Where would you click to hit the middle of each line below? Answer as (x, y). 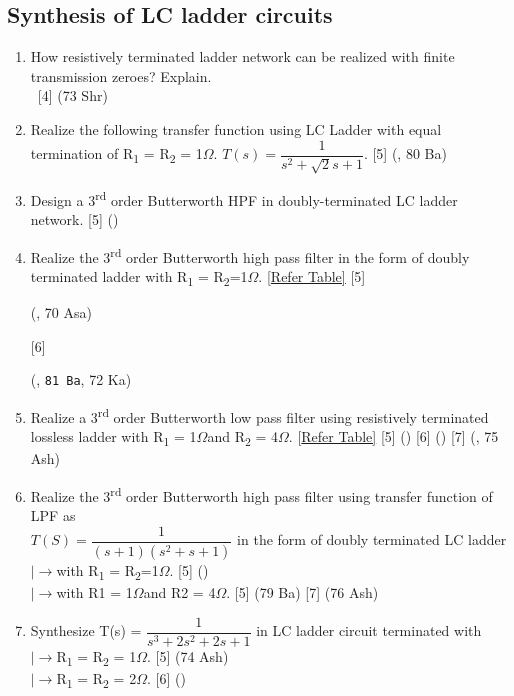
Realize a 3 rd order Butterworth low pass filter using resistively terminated (259, 415)
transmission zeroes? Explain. (121, 75)
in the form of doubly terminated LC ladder (372, 539)
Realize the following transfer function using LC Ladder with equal (236, 128)
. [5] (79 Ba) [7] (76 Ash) (302, 591)
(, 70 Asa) (61, 312)
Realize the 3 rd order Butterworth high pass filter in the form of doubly (250, 255)
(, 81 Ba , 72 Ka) (81, 379)
